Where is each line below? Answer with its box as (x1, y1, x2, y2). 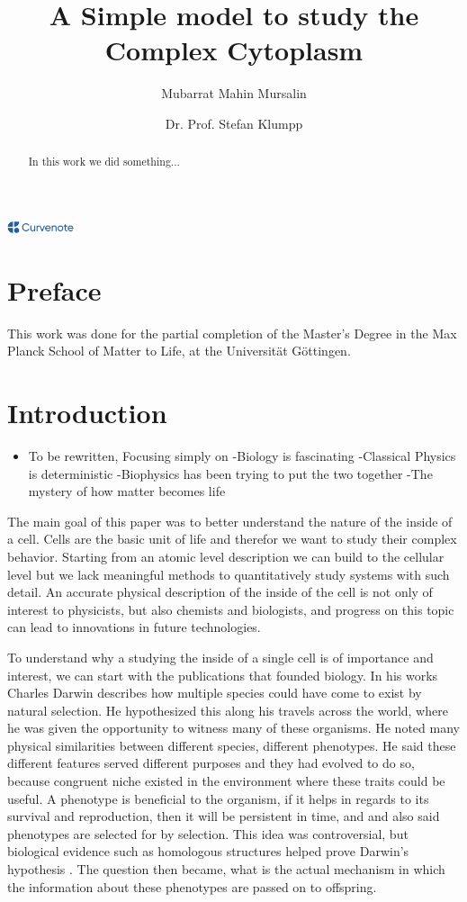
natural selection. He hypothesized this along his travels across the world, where (7, 700, 448, 719)
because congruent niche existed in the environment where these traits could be (7, 771, 445, 790)
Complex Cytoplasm (104, 32, 364, 68)
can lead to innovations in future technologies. (7, 618, 261, 636)
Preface (7, 271, 102, 308)
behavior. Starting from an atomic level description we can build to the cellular (7, 546, 445, 565)
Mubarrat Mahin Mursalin (161, 84, 307, 103)
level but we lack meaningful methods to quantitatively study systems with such (7, 564, 450, 583)
